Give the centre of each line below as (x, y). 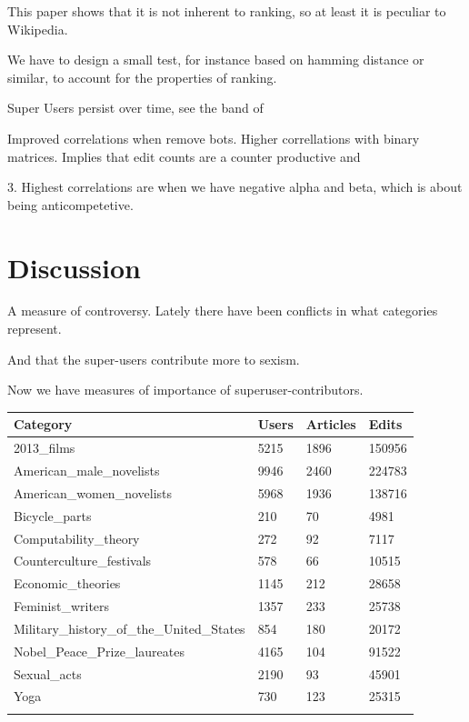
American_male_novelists (87, 471)
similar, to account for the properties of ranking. (142, 77)
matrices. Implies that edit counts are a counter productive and (184, 156)
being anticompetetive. (70, 204)
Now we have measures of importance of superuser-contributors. (185, 390)
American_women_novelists (93, 492)
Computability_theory (77, 538)
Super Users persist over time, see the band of (135, 108)
